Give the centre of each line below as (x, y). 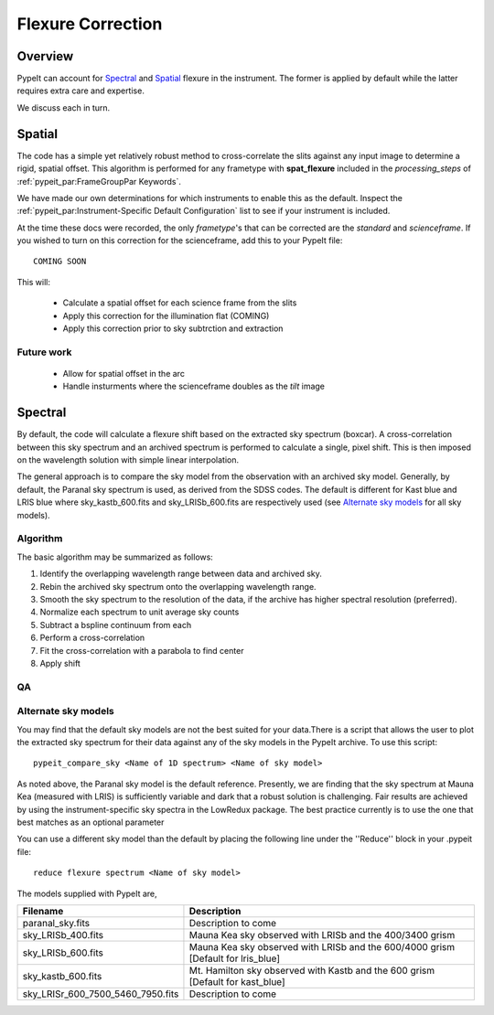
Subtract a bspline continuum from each (116, 625)
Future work (44, 352)
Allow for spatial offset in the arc (123, 374)
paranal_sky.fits (56, 923)
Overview (45, 56)
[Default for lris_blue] (235, 958)
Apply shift (60, 663)
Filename (43, 911)
